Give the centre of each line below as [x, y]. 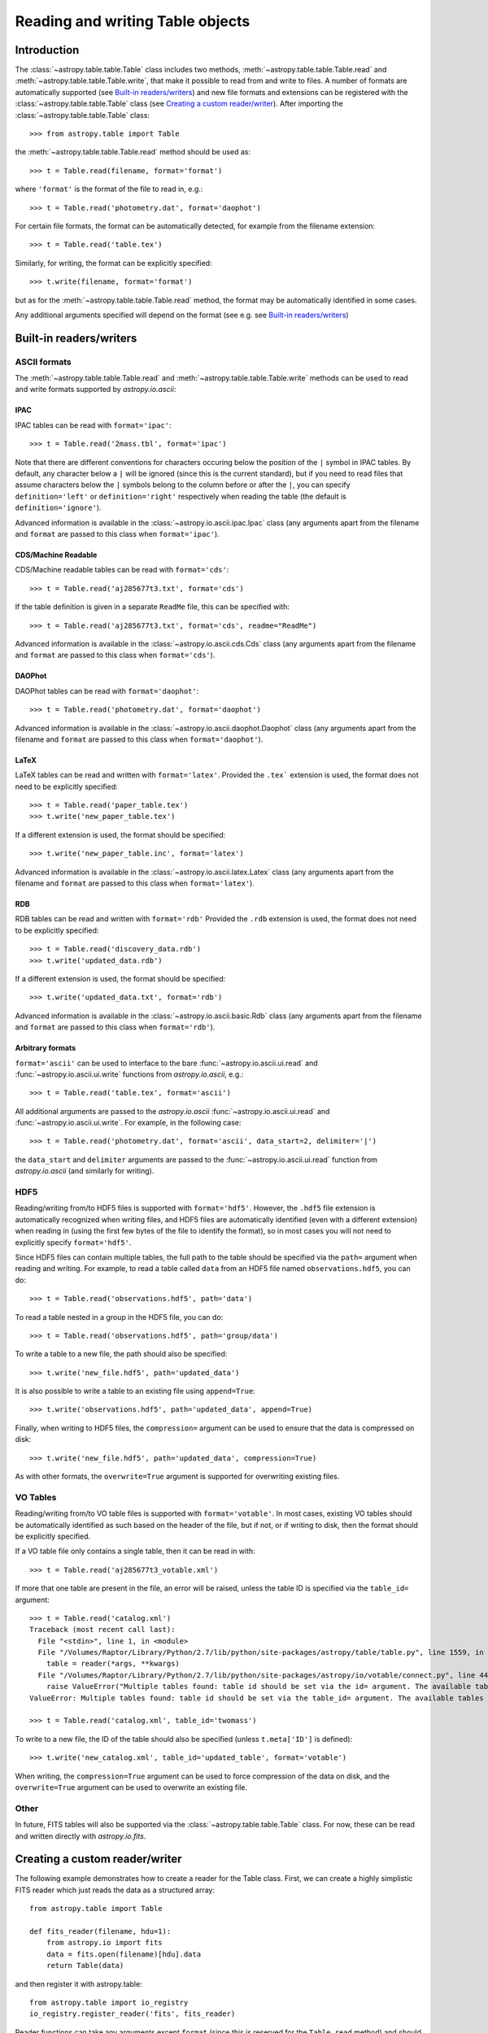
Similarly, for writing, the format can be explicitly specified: [113, 263]
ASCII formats [44, 362]
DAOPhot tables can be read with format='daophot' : [107, 690]
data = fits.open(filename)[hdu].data [124, 1954]
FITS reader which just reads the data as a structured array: [115, 1890]
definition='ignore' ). [58, 507]
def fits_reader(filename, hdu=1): [100, 1931]
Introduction [47, 50]
